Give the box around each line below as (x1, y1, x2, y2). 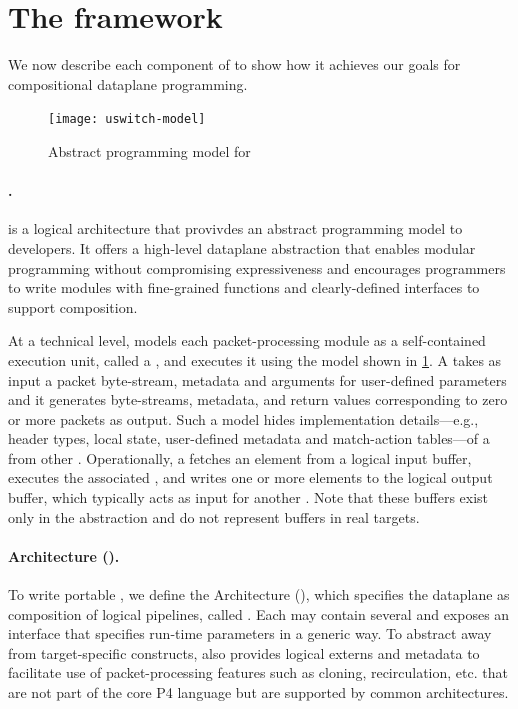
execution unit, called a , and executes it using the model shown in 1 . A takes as (8, 349, 502, 370)
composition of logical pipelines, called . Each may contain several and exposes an (8, 603, 510, 624)
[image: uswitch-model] (48, 112, 206, 127)
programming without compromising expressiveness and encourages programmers (8, 257, 506, 278)
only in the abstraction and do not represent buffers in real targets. (8, 506, 420, 527)
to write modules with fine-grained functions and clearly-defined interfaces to (8, 277, 480, 298)
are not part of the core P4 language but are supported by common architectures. (8, 682, 509, 703)
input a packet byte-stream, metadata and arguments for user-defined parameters (8, 369, 507, 390)
